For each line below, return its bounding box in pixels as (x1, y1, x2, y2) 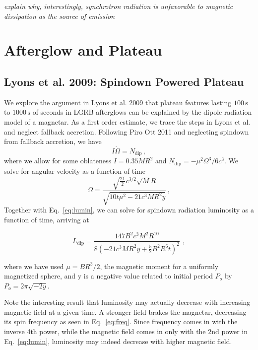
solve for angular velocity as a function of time (4, 165, 145, 176)
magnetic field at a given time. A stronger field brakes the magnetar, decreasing (4, 306, 247, 317)
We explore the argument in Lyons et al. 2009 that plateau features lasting (4, 97, 232, 107)
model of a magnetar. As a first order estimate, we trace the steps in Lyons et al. (4, 116, 251, 127)
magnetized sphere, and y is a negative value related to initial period (4, 271, 213, 281)
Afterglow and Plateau (4, 40, 162, 60)
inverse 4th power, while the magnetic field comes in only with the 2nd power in (4, 326, 248, 337)
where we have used (4, 261, 64, 271)
